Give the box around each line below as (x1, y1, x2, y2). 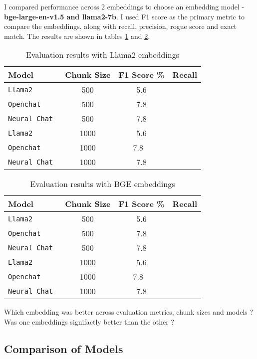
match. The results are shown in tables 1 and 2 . (4, 30, 150, 41)
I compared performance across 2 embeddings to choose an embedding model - (4, 1, 245, 11)
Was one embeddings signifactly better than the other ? (4, 316, 174, 327)
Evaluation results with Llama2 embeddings (26, 49, 179, 61)
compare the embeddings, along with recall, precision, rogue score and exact (4, 21, 237, 31)
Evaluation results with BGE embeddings (30, 178, 175, 190)
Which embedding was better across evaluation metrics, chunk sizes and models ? (4, 307, 254, 317)
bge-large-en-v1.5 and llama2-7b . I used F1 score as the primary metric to (4, 11, 245, 21)
